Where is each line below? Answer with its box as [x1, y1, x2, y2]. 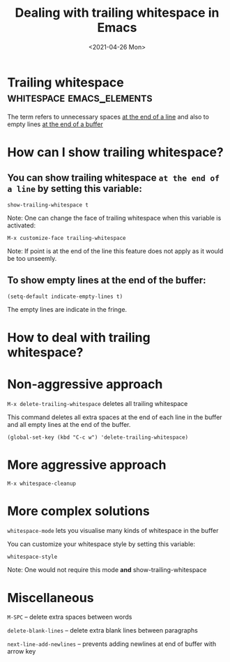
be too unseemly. [7, 254, 57, 262]
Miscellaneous [7, 589, 94, 605]
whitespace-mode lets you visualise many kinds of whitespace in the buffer [7, 526, 219, 534]
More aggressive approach [7, 457, 167, 472]
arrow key [7, 647, 36, 656]
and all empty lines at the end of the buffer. [7, 420, 131, 428]
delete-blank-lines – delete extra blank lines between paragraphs [7, 626, 199, 635]
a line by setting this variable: [7, 183, 143, 195]
